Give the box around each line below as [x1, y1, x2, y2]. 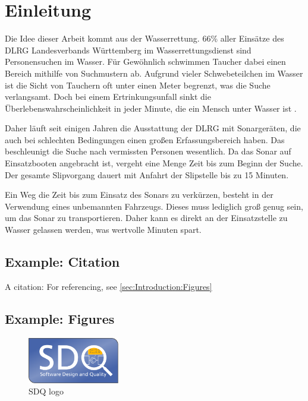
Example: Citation [5, 252, 120, 271]
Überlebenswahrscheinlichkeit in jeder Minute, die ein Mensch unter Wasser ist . [5, 102, 297, 114]
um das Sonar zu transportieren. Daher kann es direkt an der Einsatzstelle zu [5, 211, 288, 224]
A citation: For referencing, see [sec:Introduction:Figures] [5, 280, 212, 292]
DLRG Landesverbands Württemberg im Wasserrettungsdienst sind [5, 43, 252, 56]
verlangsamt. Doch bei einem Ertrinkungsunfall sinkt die [5, 90, 211, 103]
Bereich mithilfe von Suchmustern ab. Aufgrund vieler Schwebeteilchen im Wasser [5, 67, 303, 79]
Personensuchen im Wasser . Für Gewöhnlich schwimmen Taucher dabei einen [5, 55, 286, 68]
